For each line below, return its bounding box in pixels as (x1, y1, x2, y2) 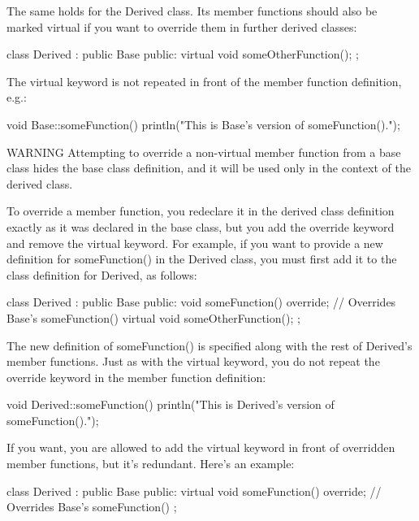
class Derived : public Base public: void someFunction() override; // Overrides (6, 293, 396, 310)
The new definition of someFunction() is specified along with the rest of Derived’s (6, 336, 413, 354)
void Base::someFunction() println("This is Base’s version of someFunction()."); (6, 115, 400, 132)
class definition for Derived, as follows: (6, 266, 197, 283)
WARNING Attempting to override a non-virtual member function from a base (6, 143, 401, 160)
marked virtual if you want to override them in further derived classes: (6, 18, 357, 35)
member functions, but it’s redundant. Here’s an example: (6, 455, 295, 472)
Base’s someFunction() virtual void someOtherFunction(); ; (6, 309, 300, 326)
